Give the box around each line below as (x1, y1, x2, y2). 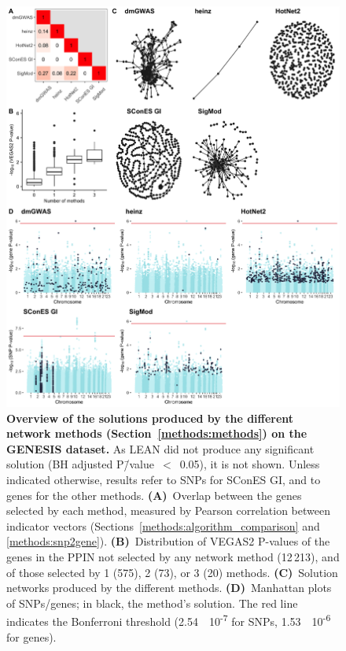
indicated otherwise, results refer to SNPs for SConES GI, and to (6, 471, 321, 487)
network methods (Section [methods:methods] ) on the (6, 425, 307, 442)
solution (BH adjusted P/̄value (6, 456, 155, 472)
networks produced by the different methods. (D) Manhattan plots (6, 579, 332, 596)
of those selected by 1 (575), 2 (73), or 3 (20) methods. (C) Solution (6, 564, 338, 580)
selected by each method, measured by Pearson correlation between (6, 502, 330, 519)
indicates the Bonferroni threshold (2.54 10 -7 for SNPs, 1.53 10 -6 (6, 611, 331, 629)
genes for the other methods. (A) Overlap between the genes (6, 486, 302, 503)
